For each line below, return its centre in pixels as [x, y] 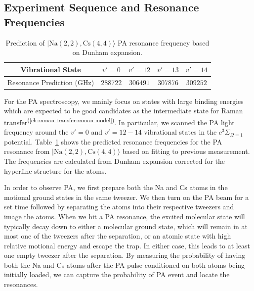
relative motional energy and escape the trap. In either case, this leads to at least [127, 245]
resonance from [27, 151]
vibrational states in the [180, 132]
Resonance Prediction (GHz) [51, 82]
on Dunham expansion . [107, 52]
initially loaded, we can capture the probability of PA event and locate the [117, 274]
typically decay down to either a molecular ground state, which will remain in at [126, 226]
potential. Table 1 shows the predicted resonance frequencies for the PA [113, 141]
